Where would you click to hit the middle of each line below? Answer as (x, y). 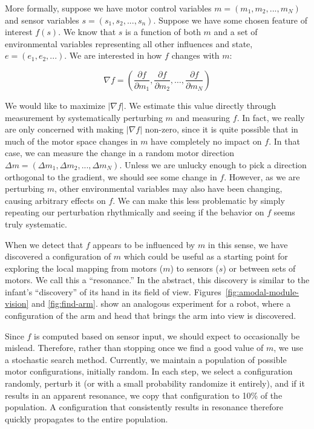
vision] (17, 303)
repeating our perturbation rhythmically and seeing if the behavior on (135, 212)
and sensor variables (42, 20)
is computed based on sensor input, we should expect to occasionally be (167, 336)
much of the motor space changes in (71, 141)
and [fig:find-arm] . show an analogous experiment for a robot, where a (161, 303)
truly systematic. (36, 224)
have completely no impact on (206, 141)
